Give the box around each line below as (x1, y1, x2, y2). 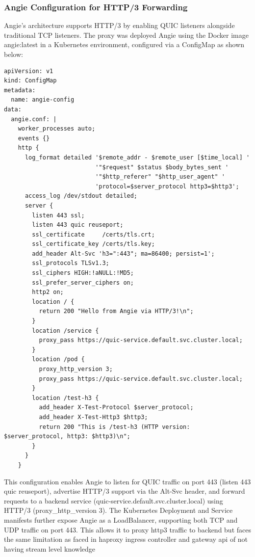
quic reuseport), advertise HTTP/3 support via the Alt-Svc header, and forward (4, 486, 245, 496)
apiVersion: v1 (4, 67, 53, 75)
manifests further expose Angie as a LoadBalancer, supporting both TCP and (4, 514, 238, 525)
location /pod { (32, 356, 85, 363)
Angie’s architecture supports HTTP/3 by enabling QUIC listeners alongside (4, 20, 235, 30)
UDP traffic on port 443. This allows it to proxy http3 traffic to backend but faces (4, 524, 251, 534)
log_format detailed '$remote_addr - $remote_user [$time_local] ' (25, 154, 250, 161)
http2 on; (32, 289, 64, 296)
